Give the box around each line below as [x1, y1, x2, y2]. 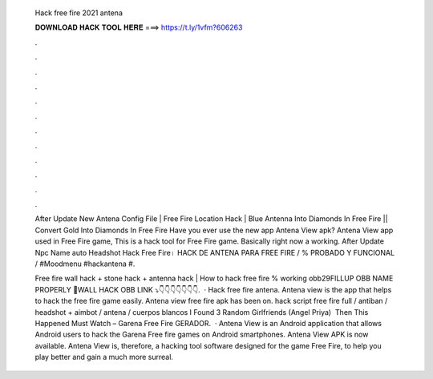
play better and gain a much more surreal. [34, 353, 174, 362]
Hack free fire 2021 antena [34, 8, 123, 18]
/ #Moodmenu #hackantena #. [34, 259, 136, 268]
